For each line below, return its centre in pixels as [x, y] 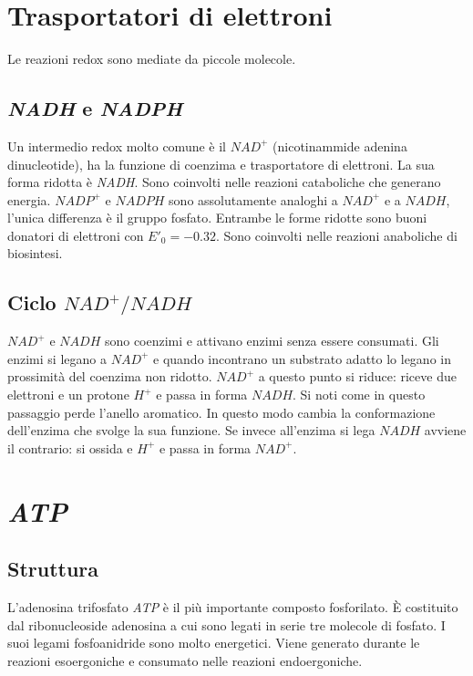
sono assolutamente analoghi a [253, 199]
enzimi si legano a [57, 358]
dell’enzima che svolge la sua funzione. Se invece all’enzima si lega [191, 430]
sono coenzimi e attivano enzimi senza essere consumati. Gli [272, 341]
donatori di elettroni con [76, 235]
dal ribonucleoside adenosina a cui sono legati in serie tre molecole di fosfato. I [226, 624]
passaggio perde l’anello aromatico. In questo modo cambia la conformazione [221, 412]
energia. [29, 199]
